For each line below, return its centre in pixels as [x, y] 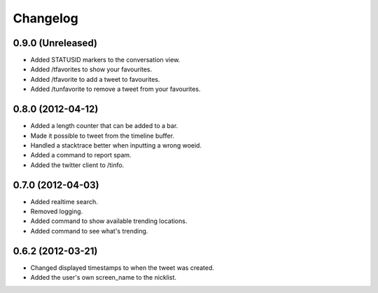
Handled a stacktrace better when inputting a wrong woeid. [116, 145]
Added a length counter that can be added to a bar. [104, 126]
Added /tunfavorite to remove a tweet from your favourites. [115, 89]
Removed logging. [57, 211]
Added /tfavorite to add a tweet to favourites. [95, 79]
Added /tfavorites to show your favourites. [91, 69]
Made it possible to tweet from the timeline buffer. [103, 136]
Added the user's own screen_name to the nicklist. [104, 278]
